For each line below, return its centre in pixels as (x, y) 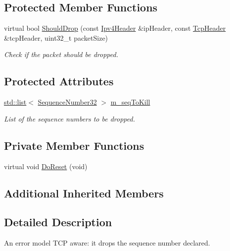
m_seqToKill (130, 102)
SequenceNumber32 (67, 102)
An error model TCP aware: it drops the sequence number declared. (107, 243)
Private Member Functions (74, 145)
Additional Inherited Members (84, 193)
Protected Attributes (59, 81)
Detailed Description (58, 222)
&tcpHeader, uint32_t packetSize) (56, 37)
